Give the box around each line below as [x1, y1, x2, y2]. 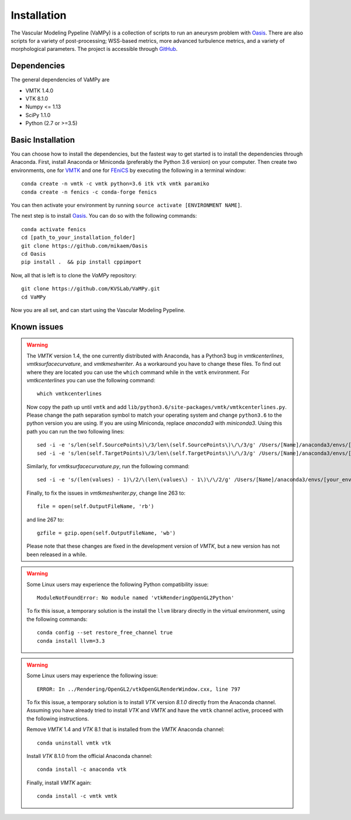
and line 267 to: [26, 516, 64, 523]
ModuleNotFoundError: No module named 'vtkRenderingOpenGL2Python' [37, 594, 235, 601]
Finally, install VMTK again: [26, 779, 92, 786]
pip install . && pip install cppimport [21, 259, 142, 266]
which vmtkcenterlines [37, 390, 102, 397]
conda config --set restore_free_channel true [37, 629, 173, 636]
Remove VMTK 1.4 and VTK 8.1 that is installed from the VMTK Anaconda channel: [26, 726, 225, 733]
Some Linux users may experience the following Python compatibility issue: [26, 581, 209, 588]
